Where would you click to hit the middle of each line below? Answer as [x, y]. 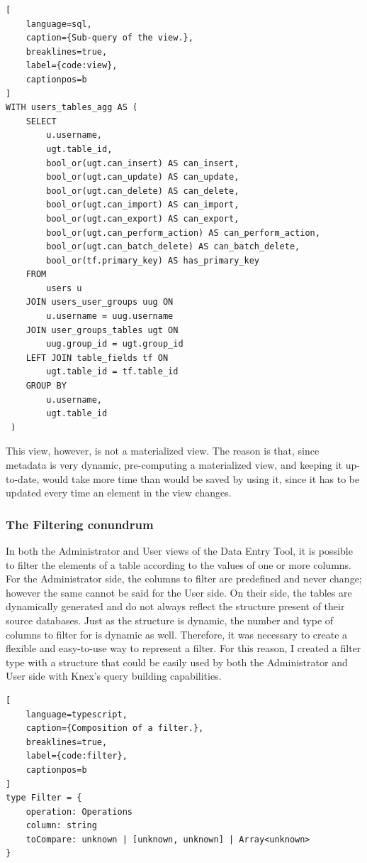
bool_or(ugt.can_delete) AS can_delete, [143, 191]
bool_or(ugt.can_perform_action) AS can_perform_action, [183, 233]
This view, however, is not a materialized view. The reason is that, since [163, 451]
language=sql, [59, 24]
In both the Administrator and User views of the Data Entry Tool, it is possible [179, 550]
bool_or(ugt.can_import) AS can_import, [143, 205]
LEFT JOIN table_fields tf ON [97, 358]
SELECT [41, 121]
